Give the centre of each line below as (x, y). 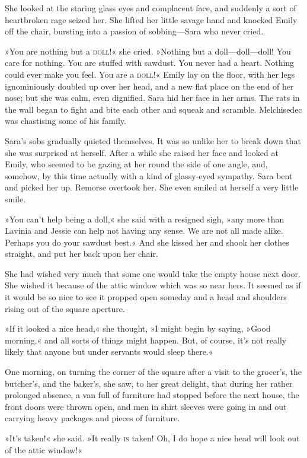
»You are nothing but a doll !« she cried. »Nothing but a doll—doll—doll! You (148, 51)
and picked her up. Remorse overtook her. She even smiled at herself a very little (152, 187)
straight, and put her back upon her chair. (81, 254)
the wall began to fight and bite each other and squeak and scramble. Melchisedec (153, 109)
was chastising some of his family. (65, 121)
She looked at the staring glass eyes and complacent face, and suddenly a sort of (151, 8)
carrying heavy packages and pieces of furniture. (92, 418)
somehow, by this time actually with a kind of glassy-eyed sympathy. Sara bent (149, 175)
